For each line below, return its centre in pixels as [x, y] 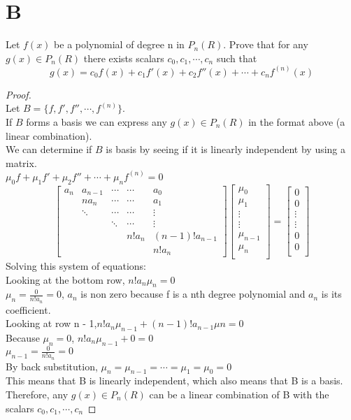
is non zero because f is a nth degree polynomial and [193, 294]
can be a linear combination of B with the [239, 394]
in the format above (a [297, 121]
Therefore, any [37, 394]
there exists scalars [124, 58]
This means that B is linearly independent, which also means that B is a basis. [174, 381]
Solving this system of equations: [76, 265]
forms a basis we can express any [96, 121]
